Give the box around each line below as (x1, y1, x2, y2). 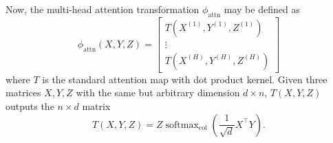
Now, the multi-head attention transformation (6, 2, 200, 16)
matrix (82, 99, 111, 113)
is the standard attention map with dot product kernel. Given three (42, 71, 327, 86)
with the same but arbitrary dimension (76, 85, 240, 100)
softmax (165, 120, 199, 130)
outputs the (6, 99, 54, 113)
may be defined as (224, 2, 300, 16)
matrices (6, 85, 41, 100)
